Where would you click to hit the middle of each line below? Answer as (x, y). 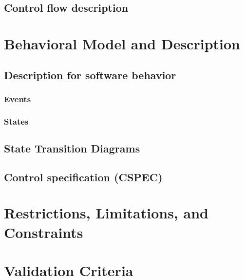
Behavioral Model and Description (122, 43)
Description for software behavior (90, 75)
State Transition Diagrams (72, 148)
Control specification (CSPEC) (83, 177)
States (16, 121)
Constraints (44, 232)
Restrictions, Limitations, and (106, 213)
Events (18, 98)
